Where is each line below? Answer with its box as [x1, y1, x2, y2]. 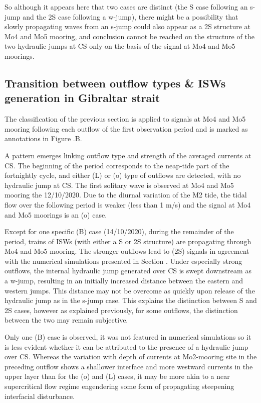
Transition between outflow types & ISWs [5, 75, 226, 90]
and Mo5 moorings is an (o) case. [5, 209, 107, 220]
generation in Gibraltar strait [5, 90, 160, 106]
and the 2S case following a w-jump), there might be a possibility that [23, 11, 238, 22]
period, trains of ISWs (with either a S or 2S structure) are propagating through [5, 236, 251, 246]
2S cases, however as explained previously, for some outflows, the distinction [5, 305, 238, 315]
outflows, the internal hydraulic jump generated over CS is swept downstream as [5, 265, 251, 276]
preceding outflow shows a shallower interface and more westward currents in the [5, 361, 253, 371]
